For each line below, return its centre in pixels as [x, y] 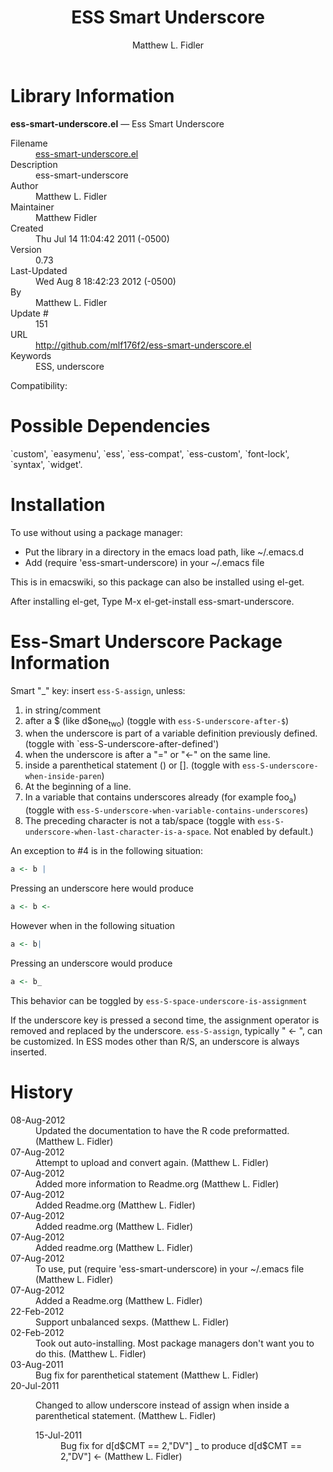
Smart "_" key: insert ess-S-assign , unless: [98, 690]
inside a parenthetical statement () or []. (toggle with [132, 765]
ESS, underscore [70, 366]
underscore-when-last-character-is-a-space [117, 832]
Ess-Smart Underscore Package [146, 641]
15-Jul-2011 [59, 1435]
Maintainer [32, 207]
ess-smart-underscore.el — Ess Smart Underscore [117, 123]
